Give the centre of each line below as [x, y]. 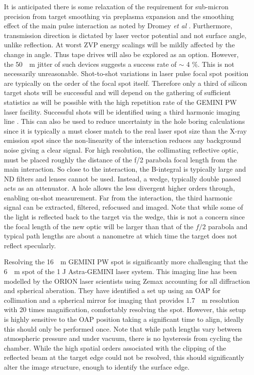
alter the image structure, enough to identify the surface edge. [97, 366]
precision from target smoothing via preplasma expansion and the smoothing [119, 16]
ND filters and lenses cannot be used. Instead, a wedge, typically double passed [123, 178]
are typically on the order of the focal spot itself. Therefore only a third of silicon [126, 83]
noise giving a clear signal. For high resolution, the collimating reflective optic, [121, 149]
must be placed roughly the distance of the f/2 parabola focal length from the [120, 159]
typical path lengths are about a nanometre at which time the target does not [121, 236]
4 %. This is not [210, 64]
